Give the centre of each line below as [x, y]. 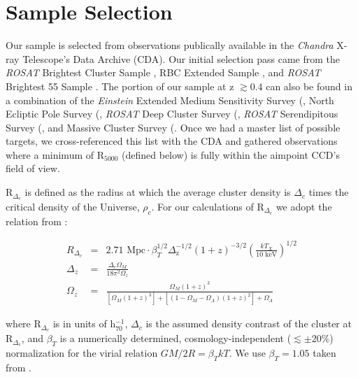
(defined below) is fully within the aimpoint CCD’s [231, 154]
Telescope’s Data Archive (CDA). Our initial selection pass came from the [181, 58]
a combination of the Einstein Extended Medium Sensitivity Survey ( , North [170, 100]
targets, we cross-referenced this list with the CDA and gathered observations [172, 141]
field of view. [33, 168]
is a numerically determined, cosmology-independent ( [176, 338]
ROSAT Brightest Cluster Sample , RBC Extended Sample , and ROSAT [163, 72]
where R [23, 323]
